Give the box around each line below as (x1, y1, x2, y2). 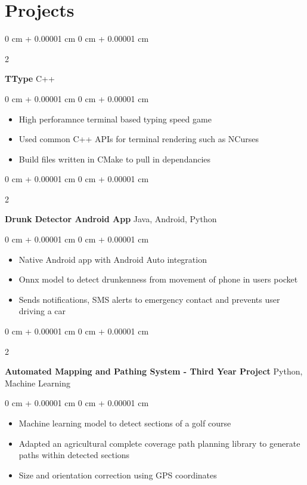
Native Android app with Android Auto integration (18, 253, 207, 265)
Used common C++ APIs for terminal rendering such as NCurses (18, 133, 259, 145)
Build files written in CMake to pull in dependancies (18, 152, 211, 165)
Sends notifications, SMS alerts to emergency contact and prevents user (18, 293, 280, 305)
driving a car (18, 305, 66, 317)
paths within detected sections (18, 449, 130, 461)
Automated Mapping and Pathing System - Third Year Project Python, (5, 365, 303, 377)
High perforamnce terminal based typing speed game (18, 112, 212, 125)
